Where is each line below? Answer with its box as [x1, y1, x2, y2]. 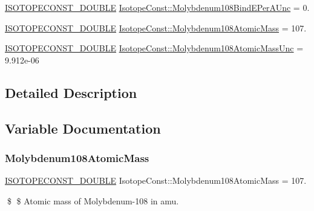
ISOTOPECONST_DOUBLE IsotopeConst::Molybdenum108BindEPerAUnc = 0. [5, 1, 310, 13]
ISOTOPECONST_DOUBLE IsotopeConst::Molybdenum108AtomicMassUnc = [5, 42, 304, 54]
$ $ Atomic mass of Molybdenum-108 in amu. [7, 194, 179, 207]
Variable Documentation [5, 118, 161, 137]
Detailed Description [5, 83, 137, 102]
